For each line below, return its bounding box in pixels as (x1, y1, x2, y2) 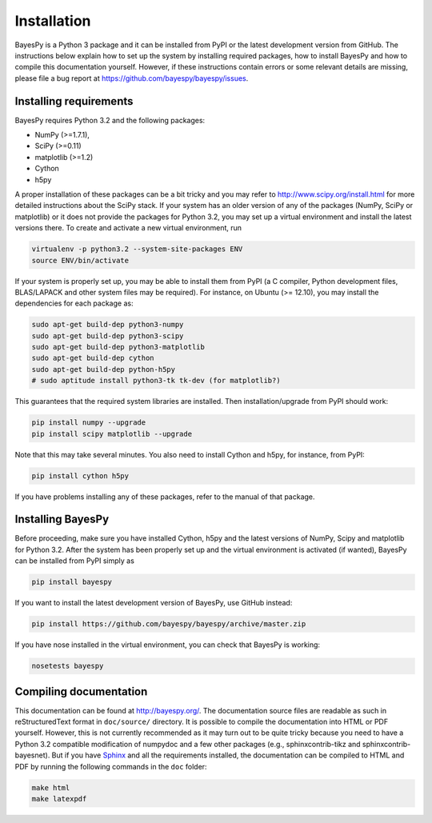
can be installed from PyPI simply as (14, 556, 135, 565)
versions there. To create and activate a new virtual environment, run (14, 223, 242, 233)
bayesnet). (14, 750, 50, 760)
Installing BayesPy (14, 513, 110, 526)
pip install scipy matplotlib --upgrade (31, 429, 192, 438)
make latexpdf (31, 794, 87, 803)
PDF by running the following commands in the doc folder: (14, 761, 207, 771)
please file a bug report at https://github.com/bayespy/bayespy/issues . (14, 73, 249, 83)
